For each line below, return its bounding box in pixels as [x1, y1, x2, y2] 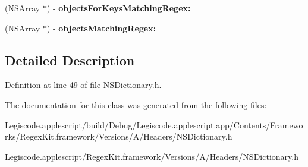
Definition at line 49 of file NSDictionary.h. [5, 78, 162, 91]
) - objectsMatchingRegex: [46, 21, 156, 34]
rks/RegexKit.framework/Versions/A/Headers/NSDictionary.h [5, 130, 232, 143]
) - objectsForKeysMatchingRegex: [46, 2, 191, 14]
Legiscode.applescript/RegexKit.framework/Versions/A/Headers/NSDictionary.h [5, 150, 298, 162]
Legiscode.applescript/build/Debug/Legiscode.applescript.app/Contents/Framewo [5, 118, 303, 131]
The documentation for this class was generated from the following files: [5, 98, 267, 111]
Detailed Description [5, 51, 135, 69]
